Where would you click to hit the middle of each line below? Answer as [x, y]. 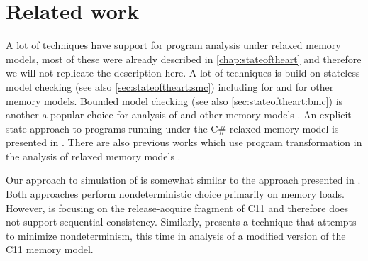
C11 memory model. [50, 249]
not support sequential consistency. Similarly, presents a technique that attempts [181, 222]
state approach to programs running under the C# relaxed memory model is [172, 128]
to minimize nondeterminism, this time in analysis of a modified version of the [176, 235]
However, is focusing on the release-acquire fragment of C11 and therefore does [177, 207]
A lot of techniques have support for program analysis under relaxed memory [173, 45]
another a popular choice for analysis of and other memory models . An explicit [179, 115]
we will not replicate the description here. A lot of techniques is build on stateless [183, 73]
